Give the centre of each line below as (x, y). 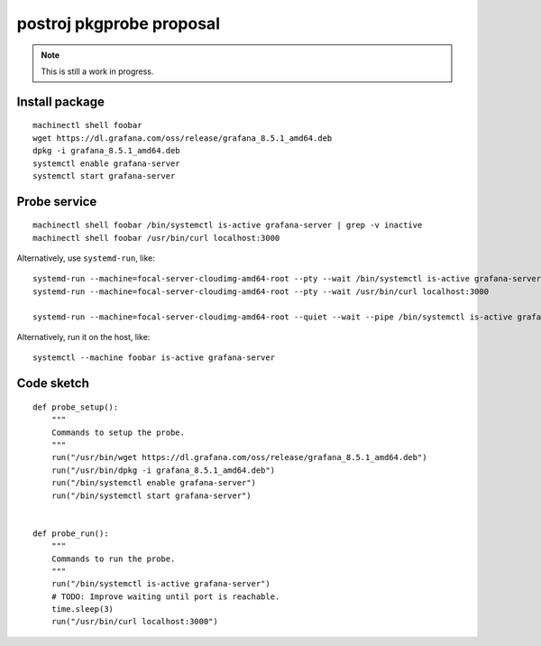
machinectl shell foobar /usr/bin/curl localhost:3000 (156, 238)
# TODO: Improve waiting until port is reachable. (165, 596)
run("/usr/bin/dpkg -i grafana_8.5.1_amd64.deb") (163, 470)
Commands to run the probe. (113, 558)
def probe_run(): (71, 533)
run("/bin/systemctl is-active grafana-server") (160, 584)
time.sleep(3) (83, 609)
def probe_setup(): (76, 407)
